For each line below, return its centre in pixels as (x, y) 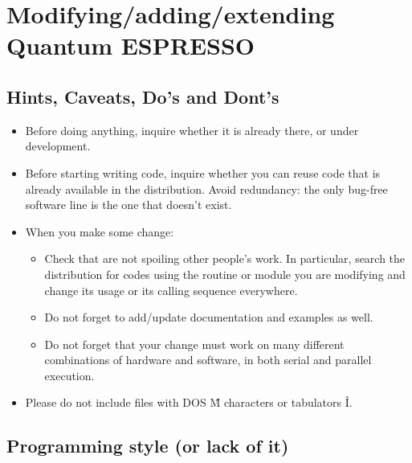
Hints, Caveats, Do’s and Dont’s (143, 96)
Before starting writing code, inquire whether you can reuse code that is (203, 172)
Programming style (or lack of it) (148, 446)
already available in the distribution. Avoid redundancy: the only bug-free (206, 188)
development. (58, 146)
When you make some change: (100, 231)
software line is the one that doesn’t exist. (128, 205)
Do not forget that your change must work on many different (194, 344)
